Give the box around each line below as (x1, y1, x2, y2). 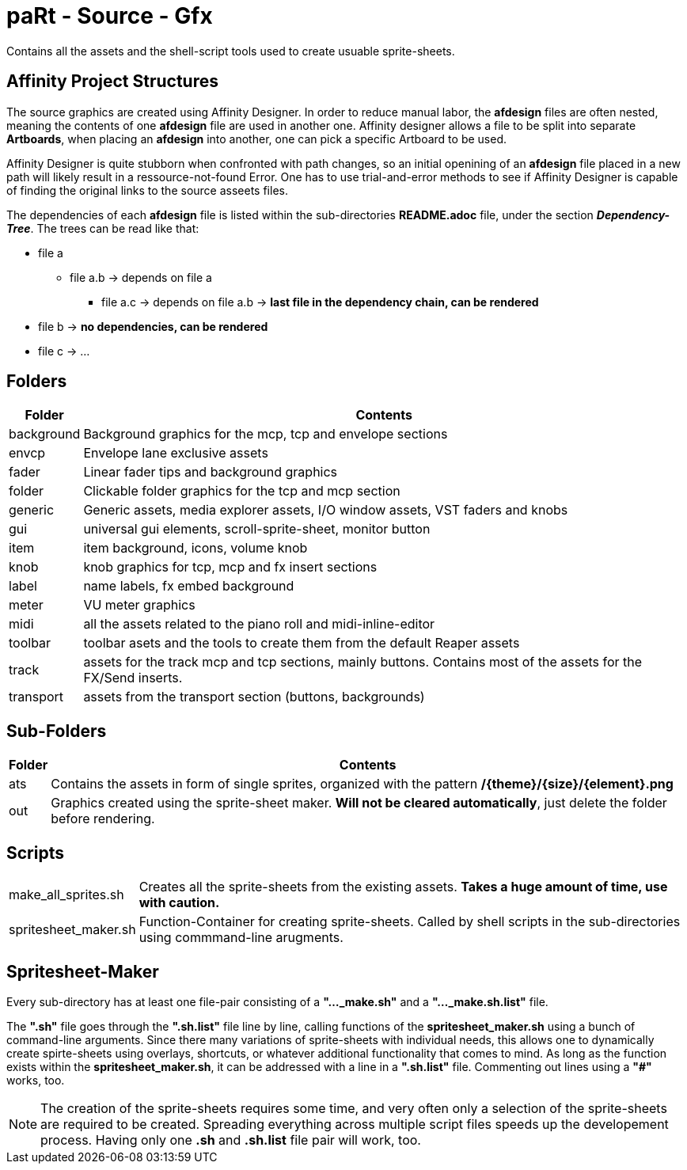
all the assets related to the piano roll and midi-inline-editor (83, 616, 435, 632)
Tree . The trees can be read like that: (6, 221, 199, 235)
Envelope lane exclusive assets (83, 445, 268, 462)
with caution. (139, 895, 220, 911)
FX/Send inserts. (83, 670, 183, 686)
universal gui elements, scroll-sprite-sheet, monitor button (83, 521, 431, 538)
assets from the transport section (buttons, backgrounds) (83, 689, 425, 705)
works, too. (6, 1073, 65, 1087)
